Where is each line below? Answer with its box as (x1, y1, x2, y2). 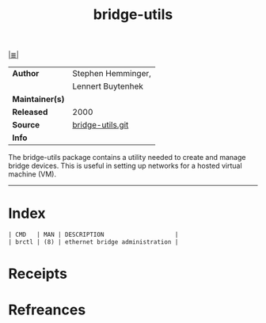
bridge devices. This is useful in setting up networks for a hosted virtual (8, 161, 243, 171)
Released (12, 107, 48, 118)
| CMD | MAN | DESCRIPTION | (8, 231, 179, 239)
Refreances (8, 301, 86, 319)
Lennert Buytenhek (72, 81, 144, 92)
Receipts (8, 265, 67, 283)
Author (12, 68, 40, 79)
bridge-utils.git (72, 120, 129, 131)
